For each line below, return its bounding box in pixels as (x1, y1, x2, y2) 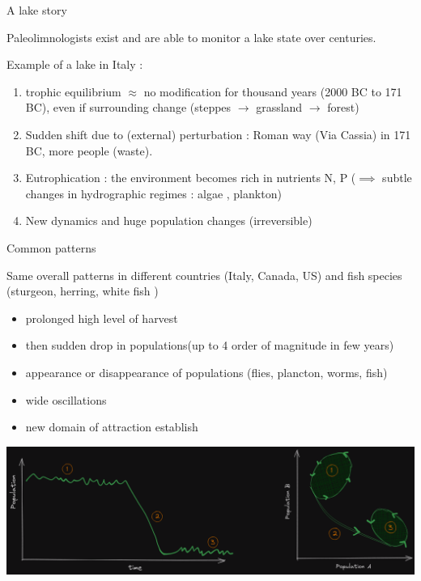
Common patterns (6, 239, 96, 256)
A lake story (6, 2, 67, 18)
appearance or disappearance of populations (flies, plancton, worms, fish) (25, 363, 388, 380)
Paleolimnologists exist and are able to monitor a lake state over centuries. (6, 28, 376, 45)
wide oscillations (25, 391, 107, 408)
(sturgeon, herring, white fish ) (6, 282, 159, 299)
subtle (382, 169, 412, 186)
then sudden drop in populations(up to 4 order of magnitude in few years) (25, 337, 394, 354)
